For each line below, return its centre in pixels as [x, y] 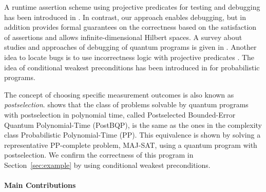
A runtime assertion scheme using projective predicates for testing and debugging [132, 7]
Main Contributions [40, 185]
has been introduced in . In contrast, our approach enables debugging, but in [125, 17]
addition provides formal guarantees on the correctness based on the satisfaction [130, 27]
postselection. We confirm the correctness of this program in [99, 155]
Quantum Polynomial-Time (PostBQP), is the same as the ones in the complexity [133, 124]
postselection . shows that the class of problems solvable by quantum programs [126, 104]
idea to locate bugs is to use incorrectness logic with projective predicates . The [129, 57]
